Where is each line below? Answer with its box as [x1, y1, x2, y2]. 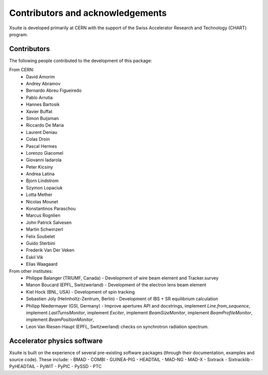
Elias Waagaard [26, 261, 58, 267]
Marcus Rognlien [26, 212, 61, 218]
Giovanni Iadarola [26, 157, 62, 163]
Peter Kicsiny [26, 164, 53, 170]
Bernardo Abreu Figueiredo [26, 87, 82, 94]
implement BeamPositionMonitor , [26, 316, 94, 322]
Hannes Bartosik [26, 102, 60, 108]
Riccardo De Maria [26, 122, 64, 128]
